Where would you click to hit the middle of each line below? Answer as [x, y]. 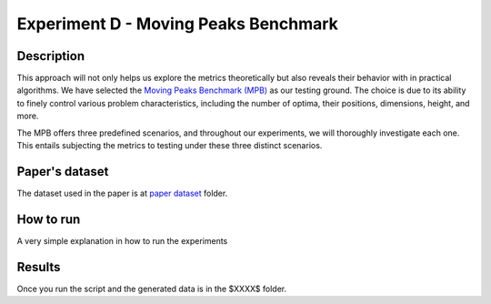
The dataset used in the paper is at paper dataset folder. [122, 193]
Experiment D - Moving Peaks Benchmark [177, 24]
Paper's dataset [63, 172]
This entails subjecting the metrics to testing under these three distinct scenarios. [170, 146]
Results [39, 267]
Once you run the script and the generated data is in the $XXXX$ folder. [152, 289]
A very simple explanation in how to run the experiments [122, 240]
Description [51, 56]
